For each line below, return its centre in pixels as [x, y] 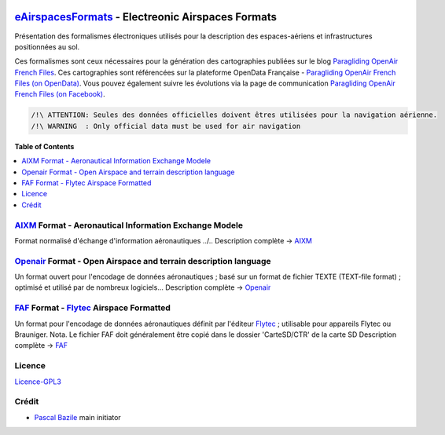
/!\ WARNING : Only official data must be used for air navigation [166, 126]
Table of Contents [44, 146]
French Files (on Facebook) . [60, 94]
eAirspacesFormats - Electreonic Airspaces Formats [145, 17]
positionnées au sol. [47, 46]
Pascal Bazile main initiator [77, 417]
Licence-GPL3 [38, 382]
